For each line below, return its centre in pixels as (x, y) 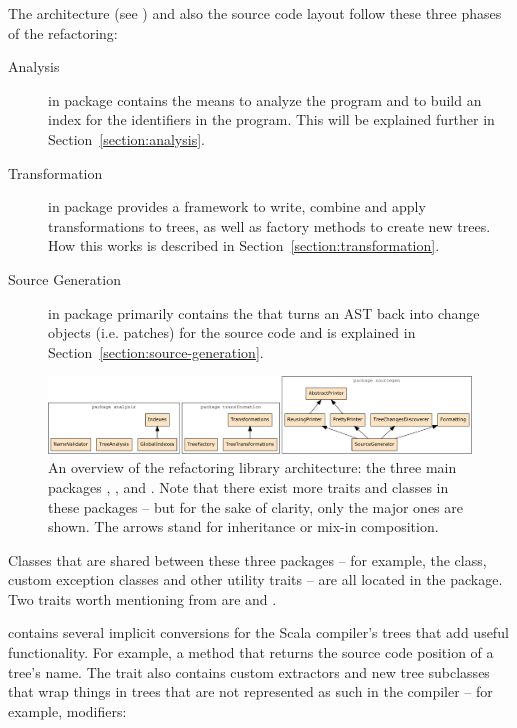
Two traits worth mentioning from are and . (142, 598)
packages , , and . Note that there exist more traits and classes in (248, 486)
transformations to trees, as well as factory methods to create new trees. (269, 225)
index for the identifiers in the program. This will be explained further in (271, 119)
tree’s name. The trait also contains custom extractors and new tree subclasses (249, 671)
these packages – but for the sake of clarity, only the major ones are (255, 506)
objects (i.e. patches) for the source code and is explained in (232, 332)
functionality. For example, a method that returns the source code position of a (251, 652)
